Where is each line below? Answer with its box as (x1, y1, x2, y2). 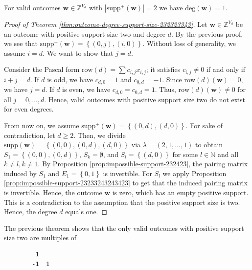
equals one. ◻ (65, 206, 108, 217)
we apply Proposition (162, 168, 227, 178)
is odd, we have (47, 74, 93, 84)
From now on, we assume (4, 120, 79, 130)
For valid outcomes (4, 2, 61, 12)
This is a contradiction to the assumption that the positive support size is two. (4, 197, 240, 207)
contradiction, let (4, 130, 55, 140)
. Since (162, 74, 182, 84)
